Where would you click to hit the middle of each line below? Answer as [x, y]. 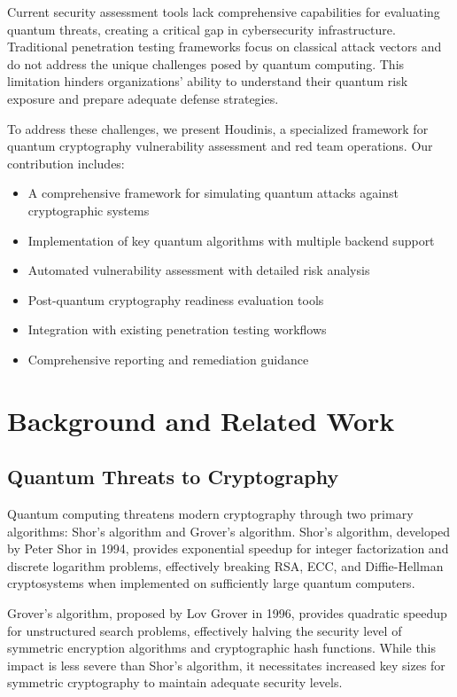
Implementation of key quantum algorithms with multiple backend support [231, 240]
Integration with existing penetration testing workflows [177, 329]
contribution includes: [66, 163]
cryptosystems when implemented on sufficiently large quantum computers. [211, 583]
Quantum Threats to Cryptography [173, 477]
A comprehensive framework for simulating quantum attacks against [213, 193]
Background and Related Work [201, 420]
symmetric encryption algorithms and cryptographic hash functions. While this [222, 648]
